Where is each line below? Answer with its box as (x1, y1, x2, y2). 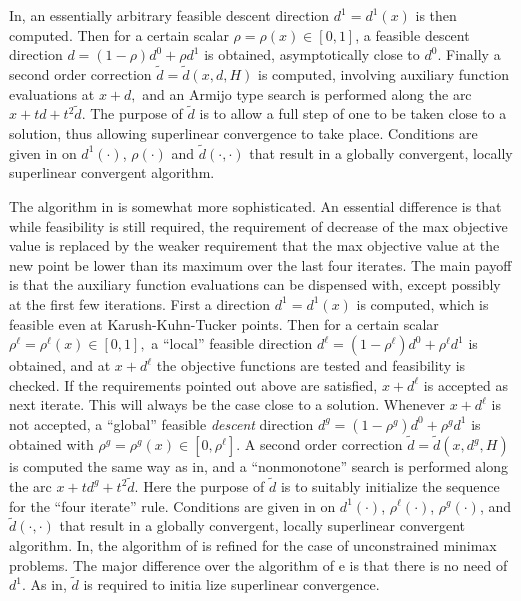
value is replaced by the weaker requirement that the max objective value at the (9, 235, 500, 256)
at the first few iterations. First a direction (9, 293, 271, 314)
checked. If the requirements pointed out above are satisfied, (9, 374, 378, 395)
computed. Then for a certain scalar (9, 24, 229, 45)
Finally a (446, 44, 501, 65)
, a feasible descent (355, 24, 470, 45)
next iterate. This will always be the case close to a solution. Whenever (9, 394, 445, 415)
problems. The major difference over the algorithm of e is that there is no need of (9, 554, 508, 575)
